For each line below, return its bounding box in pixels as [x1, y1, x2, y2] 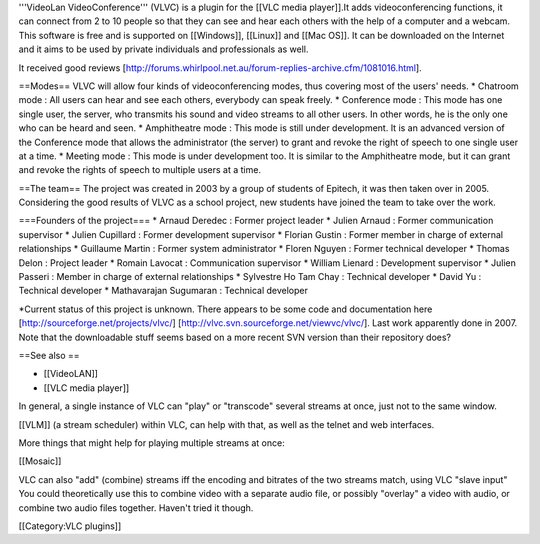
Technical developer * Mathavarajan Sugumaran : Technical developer [18, 285, 309, 297]
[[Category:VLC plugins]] [18, 520, 122, 532]
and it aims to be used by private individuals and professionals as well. [18, 43, 309, 55]
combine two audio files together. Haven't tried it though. [18, 501, 254, 514]
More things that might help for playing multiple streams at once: [18, 436, 285, 449]
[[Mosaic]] [18, 455, 62, 467]
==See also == [18, 349, 80, 361]
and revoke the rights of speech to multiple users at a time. [18, 164, 262, 176]
